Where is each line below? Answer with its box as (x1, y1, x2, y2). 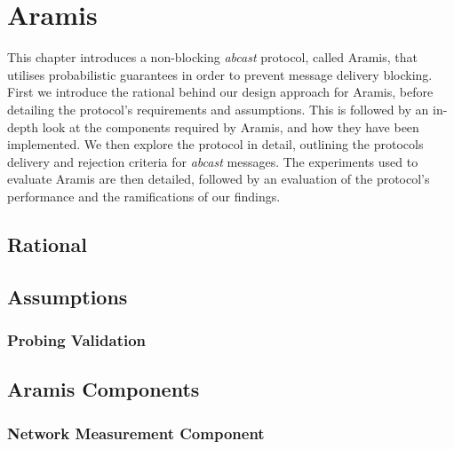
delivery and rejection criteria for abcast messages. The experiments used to (7, 152, 418, 170)
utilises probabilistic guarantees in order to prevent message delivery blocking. (7, 65, 433, 83)
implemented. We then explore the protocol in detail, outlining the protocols (7, 135, 424, 154)
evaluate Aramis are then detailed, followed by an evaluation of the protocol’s (7, 169, 430, 188)
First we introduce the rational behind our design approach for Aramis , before (7, 83, 434, 101)
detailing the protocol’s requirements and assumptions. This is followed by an (7, 99, 429, 118)
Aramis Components (7, 375, 200, 403)
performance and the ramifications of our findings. (7, 186, 281, 205)
